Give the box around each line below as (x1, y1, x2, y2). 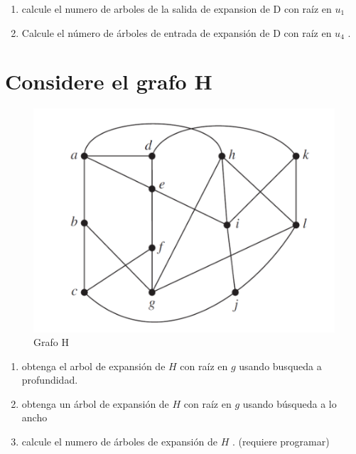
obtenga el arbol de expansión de (21, 358, 166, 373)
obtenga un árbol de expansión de (21, 396, 169, 411)
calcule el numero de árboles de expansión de (21, 434, 217, 449)
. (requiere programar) (232, 434, 330, 449)
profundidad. (21, 372, 78, 387)
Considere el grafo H (5, 67, 212, 96)
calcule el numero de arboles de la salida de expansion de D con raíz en (21, 1, 332, 16)
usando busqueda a (239, 358, 322, 373)
